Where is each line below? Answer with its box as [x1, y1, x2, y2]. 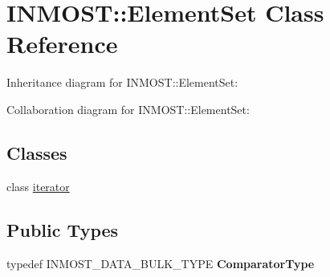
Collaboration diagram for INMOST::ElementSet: [6, 100, 250, 117]
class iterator [6, 177, 70, 194]
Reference [6, 27, 118, 60]
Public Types [6, 217, 119, 242]
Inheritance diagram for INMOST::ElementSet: [6, 74, 238, 91]
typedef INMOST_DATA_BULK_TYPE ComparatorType [6, 255, 315, 271]
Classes [6, 140, 67, 165]
